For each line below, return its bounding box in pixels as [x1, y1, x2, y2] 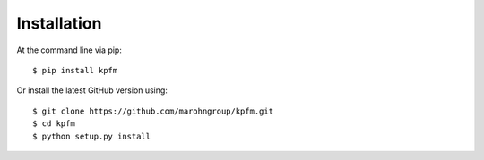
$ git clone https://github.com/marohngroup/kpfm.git [32, 105, 273, 116]
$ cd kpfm [32, 119, 75, 129]
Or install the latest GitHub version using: [16, 85, 168, 96]
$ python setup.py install [32, 131, 151, 141]
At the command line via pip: [16, 45, 123, 55]
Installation [16, 13, 102, 33]
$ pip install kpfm [32, 65, 118, 75]
